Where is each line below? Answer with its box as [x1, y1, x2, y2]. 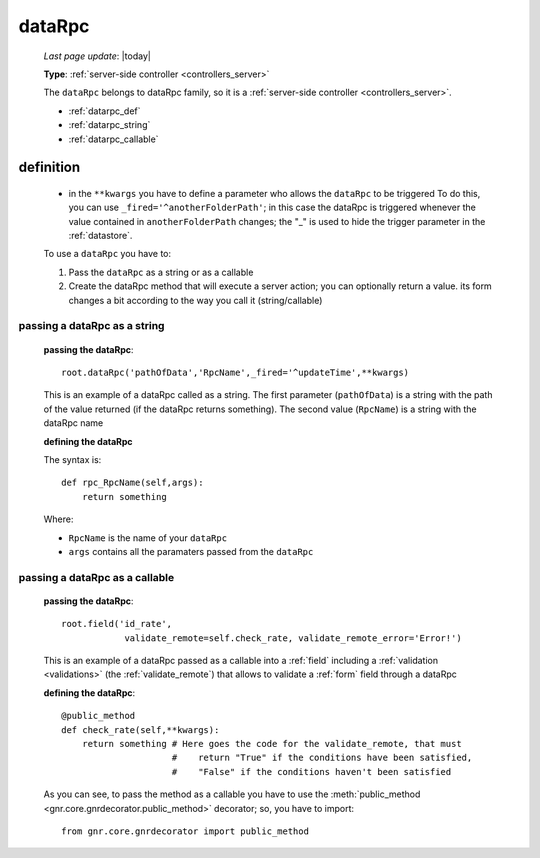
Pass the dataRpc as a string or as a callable [68, 266, 254, 278]
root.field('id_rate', [61, 618, 173, 630]
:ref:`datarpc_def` [68, 105, 141, 117]
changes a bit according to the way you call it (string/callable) [68, 294, 323, 306]
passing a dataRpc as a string [18, 319, 165, 333]
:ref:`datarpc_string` [68, 119, 151, 131]
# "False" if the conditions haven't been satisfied [171, 766, 452, 777]
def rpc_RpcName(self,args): [61, 477, 204, 489]
